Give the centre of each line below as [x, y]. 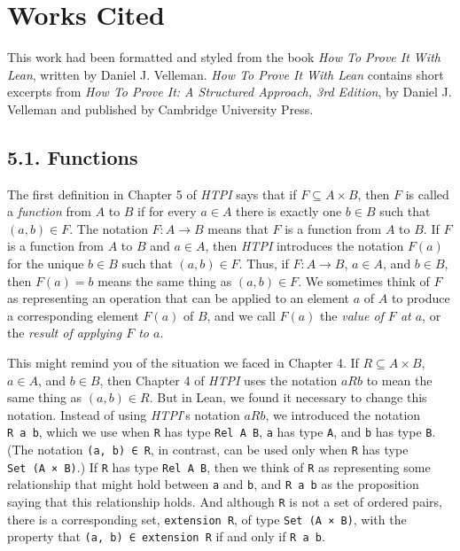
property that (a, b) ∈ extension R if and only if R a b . [166, 536]
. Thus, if [264, 264]
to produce [421, 298]
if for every [167, 211]
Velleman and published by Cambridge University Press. [160, 109]
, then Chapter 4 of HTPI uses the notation [218, 380]
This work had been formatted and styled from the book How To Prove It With [224, 57]
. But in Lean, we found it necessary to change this [288, 397]
